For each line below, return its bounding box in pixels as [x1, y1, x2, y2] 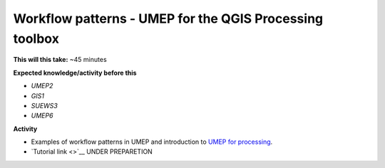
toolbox [13, 31, 60, 46]
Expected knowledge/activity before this [13, 68, 137, 77]
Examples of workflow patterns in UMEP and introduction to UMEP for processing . [31, 137, 273, 146]
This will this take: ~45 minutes [13, 56, 107, 64]
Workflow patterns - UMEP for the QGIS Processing [13, 11, 324, 26]
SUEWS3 [31, 101, 58, 110]
